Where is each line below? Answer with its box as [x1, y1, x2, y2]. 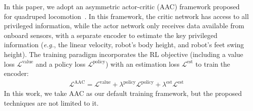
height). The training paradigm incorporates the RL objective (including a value [4, 49, 243, 59]
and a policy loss [36, 58, 86, 69]
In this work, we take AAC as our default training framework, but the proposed [4, 88, 242, 98]
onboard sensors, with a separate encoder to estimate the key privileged [4, 30, 217, 40]
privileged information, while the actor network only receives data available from [4, 20, 244, 31]
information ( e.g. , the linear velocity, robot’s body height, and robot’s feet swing [4, 39, 244, 50]
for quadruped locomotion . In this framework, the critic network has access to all [4, 11, 249, 21]
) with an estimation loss [106, 58, 180, 69]
